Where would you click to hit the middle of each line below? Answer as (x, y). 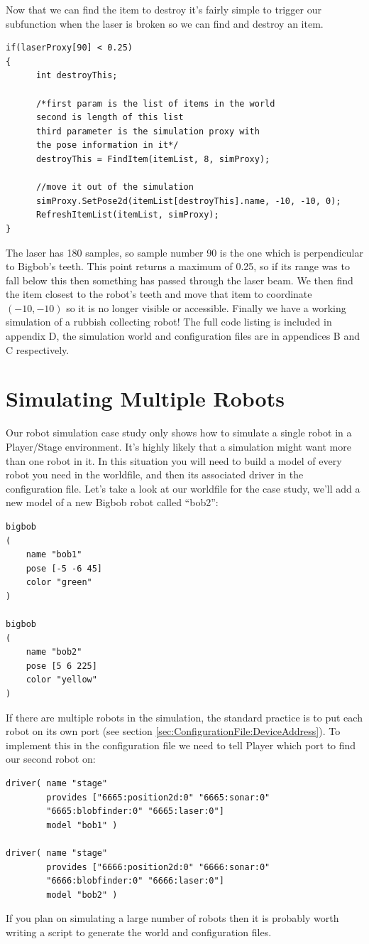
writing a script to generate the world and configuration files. (139, 932)
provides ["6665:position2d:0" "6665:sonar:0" (158, 797)
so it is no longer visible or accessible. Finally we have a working (206, 307)
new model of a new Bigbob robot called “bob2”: (112, 502)
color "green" (59, 583)
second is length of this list (110, 118)
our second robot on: (51, 759)
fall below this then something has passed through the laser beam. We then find (180, 280)
